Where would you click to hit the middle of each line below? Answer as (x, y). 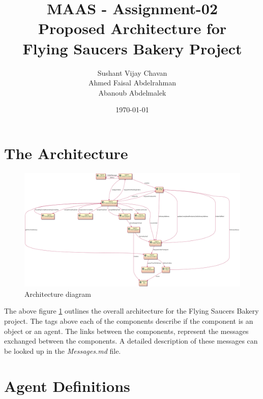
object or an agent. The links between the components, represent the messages (126, 331)
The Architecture (66, 153)
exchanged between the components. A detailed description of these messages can (131, 341)
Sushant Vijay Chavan (132, 72)
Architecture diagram (58, 294)
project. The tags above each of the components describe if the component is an (129, 321)
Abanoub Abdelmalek (132, 92)
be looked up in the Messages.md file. (63, 350)
